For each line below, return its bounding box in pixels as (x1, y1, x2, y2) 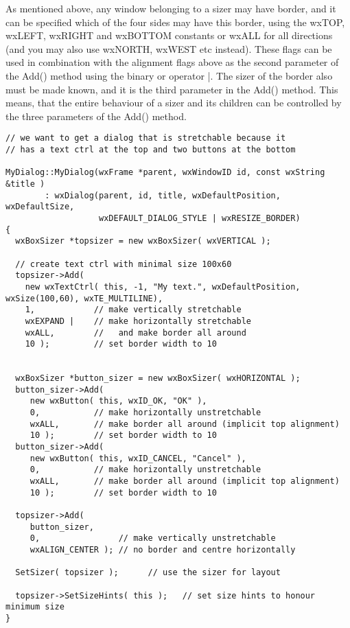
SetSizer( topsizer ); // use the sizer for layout (15, 568, 281, 578)
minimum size (5, 602, 65, 612)
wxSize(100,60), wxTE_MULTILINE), (5, 293, 163, 303)
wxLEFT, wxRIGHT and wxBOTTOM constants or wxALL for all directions (5, 28, 333, 43)
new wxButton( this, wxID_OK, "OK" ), (30, 396, 207, 406)
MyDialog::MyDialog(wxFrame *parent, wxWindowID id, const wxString (5, 167, 325, 178)
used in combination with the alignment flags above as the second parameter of (5, 55, 339, 69)
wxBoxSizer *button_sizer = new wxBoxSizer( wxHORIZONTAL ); (15, 373, 301, 384)
